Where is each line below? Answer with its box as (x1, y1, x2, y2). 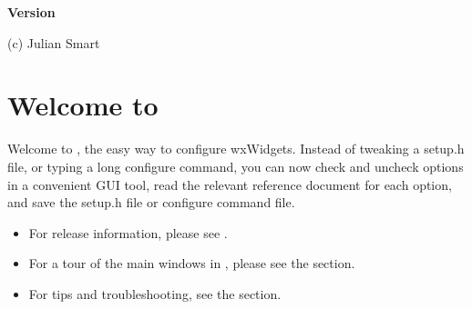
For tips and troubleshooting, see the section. (28, 284, 282, 303)
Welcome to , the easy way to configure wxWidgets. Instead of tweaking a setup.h (7, 139, 465, 158)
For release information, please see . (28, 223, 228, 242)
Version (7, 3, 56, 21)
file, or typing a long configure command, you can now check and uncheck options (7, 156, 464, 175)
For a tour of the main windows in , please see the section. (28, 254, 355, 273)
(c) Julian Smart (7, 33, 100, 52)
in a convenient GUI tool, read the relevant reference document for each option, (7, 174, 452, 194)
